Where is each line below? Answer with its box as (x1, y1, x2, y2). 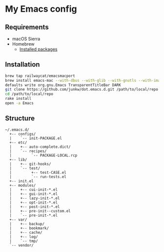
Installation (5, 60, 40, 69)
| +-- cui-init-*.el (9, 187, 58, 192)
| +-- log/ (9, 234, 38, 239)
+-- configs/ (9, 131, 36, 137)
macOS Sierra (12, 36, 41, 42)
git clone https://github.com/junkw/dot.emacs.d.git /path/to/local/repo (5, 87, 159, 92)
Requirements (5, 23, 49, 31)
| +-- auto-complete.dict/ (9, 144, 71, 149)
